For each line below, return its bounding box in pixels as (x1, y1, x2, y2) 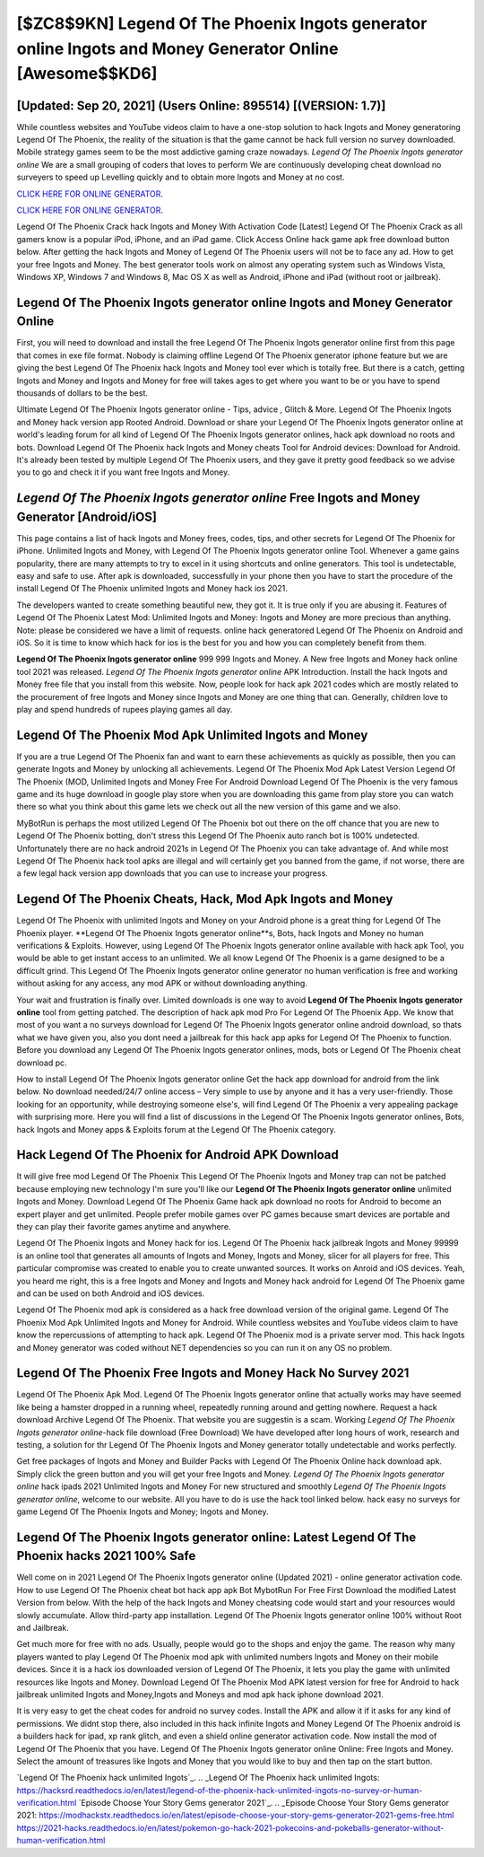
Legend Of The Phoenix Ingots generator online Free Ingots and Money (16, 490, 420, 506)
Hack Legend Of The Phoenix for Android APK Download (16, 1147, 340, 1162)
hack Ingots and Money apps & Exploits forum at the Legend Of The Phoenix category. (16, 1124, 336, 1134)
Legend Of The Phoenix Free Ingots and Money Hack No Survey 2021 (16, 1365, 410, 1381)
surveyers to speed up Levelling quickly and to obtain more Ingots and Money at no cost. (16, 171, 345, 183)
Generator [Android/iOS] (16, 509, 157, 524)
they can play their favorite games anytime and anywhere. (16, 1221, 231, 1231)
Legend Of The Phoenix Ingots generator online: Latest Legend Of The (16, 1529, 417, 1545)
